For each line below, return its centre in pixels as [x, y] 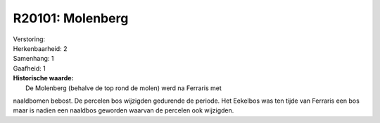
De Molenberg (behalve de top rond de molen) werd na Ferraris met [123, 88]
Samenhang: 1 [33, 59]
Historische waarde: [43, 78]
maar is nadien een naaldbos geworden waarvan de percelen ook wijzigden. [123, 110]
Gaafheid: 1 [29, 68]
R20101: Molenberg [71, 18]
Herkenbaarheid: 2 [40, 48]
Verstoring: [29, 39]
